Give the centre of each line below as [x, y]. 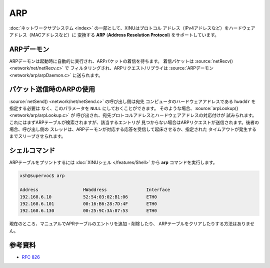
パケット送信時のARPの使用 [52, 89]
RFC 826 [31, 257]
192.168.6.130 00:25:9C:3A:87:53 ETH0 [88, 211]
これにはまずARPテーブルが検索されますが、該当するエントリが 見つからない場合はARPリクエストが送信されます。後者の [134, 122]
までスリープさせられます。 [37, 136]
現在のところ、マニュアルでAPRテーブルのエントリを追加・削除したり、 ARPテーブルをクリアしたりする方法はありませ [132, 224]
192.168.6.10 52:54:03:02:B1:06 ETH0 [88, 197]
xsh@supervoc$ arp [42, 176]
